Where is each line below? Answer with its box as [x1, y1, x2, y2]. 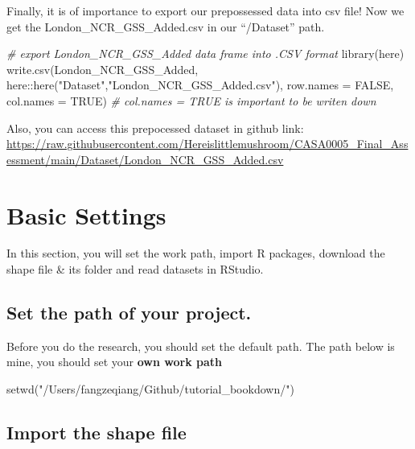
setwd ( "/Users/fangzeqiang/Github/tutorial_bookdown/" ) [6, 381, 294, 398]
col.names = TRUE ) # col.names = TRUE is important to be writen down [6, 92, 376, 109]
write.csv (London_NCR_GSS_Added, [6, 60, 199, 77]
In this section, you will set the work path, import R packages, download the [6, 245, 385, 262]
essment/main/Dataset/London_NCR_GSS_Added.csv [6, 150, 284, 167]
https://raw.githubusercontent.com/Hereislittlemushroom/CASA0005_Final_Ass [6, 135, 409, 152]
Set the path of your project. [6, 300, 252, 325]
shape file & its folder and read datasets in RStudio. [6, 261, 264, 278]
